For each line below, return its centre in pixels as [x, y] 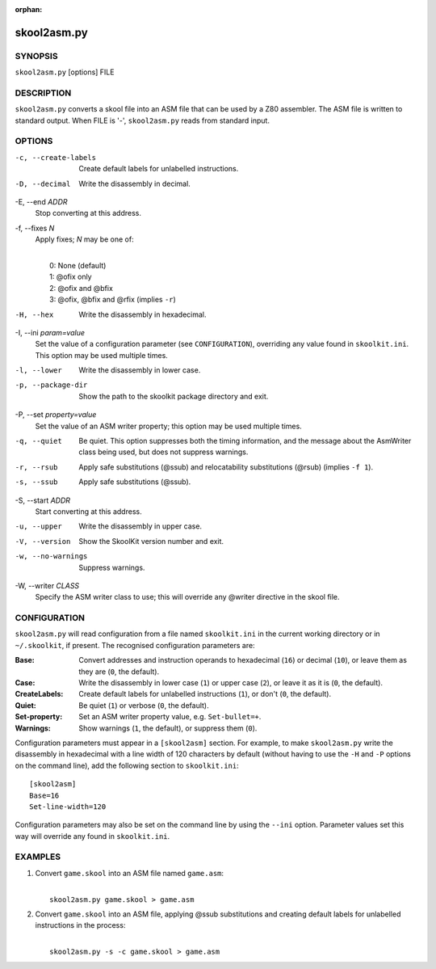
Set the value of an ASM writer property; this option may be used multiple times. [168, 426]
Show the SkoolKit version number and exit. [151, 541]
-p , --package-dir [51, 385]
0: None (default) [78, 265]
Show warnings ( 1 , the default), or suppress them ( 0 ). [168, 728]
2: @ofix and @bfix [81, 288]
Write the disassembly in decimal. [135, 183]
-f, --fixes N [35, 228]
